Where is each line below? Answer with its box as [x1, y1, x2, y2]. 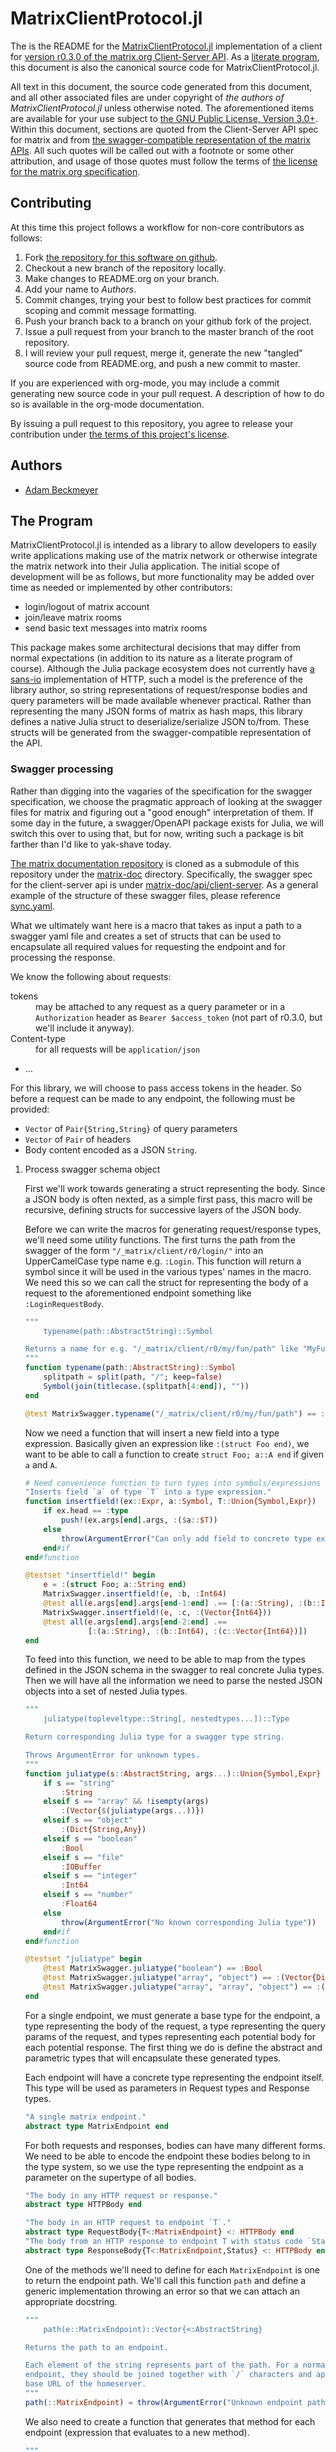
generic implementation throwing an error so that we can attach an [24, 2285, 301, 2297]
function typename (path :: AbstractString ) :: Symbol [24, 1363, 237, 1373]
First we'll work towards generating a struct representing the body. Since [24, 1182, 326, 1194]
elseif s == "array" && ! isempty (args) [43, 1797, 210, 1807]
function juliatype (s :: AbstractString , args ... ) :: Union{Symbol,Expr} [24, 1768, 322, 1779]
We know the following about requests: [10, 970, 172, 982]
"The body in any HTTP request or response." [24, 2190, 218, 2201]
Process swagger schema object [24, 1163, 161, 1175]
